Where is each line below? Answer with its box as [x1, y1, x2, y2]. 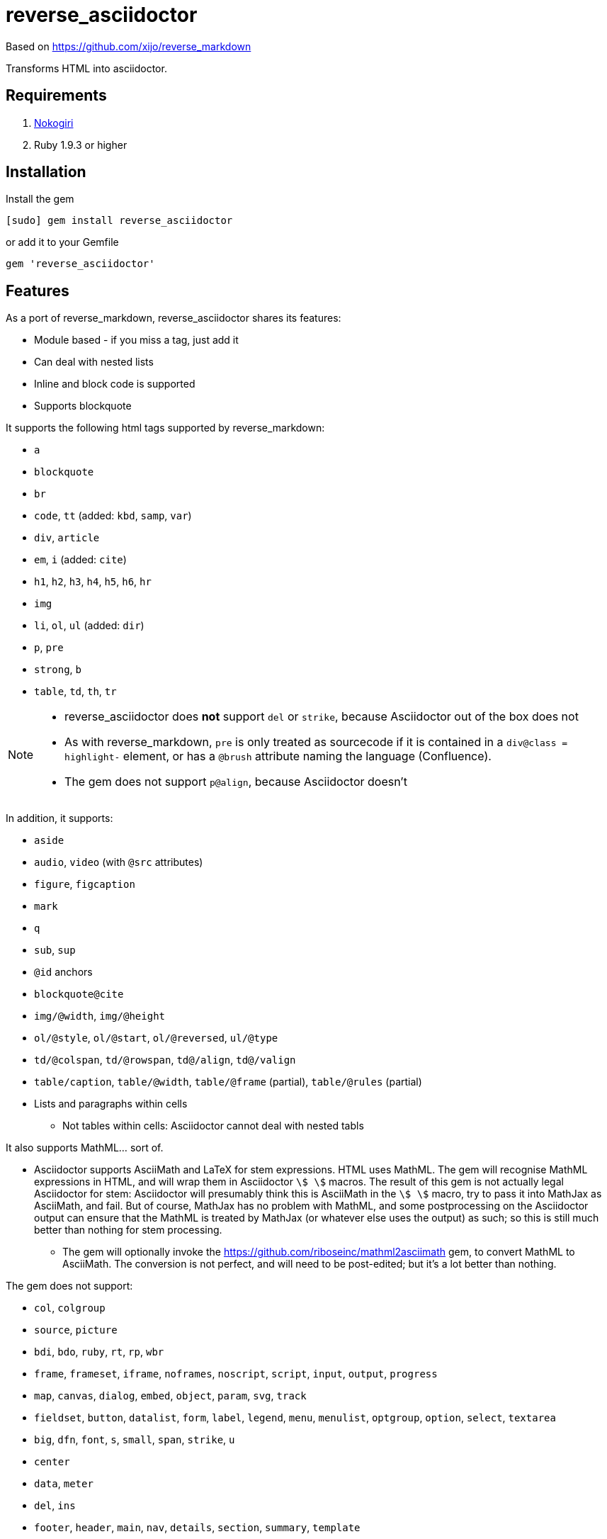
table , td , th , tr [34, 685, 117, 698]
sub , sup [34, 944, 76, 957]
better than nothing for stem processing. [34, 1224, 222, 1236]
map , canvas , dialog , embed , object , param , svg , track [34, 1389, 307, 1402]
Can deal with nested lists [34, 356, 154, 368]
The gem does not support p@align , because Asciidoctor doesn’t [64, 774, 407, 789]
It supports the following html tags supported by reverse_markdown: [6, 422, 325, 434]
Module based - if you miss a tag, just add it [34, 334, 239, 346]
